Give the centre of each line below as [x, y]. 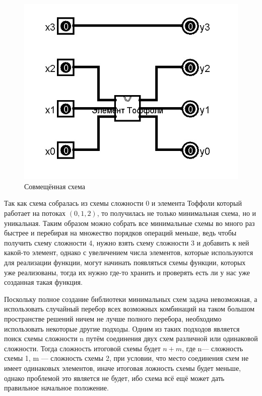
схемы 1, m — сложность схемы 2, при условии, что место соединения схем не [126, 358]
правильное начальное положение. [56, 388]
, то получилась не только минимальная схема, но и [177, 213]
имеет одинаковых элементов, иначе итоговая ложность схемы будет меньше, [122, 368]
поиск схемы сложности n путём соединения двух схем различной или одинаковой [131, 338]
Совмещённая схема [55, 186]
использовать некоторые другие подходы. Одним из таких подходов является [122, 328]
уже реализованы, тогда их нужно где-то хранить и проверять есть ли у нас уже [127, 272]
